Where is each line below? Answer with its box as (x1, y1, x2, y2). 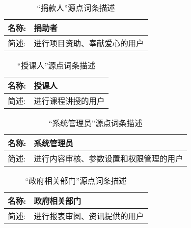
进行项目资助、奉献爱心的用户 (34, 37, 144, 49)
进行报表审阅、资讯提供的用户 (34, 210, 144, 222)
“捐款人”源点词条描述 (37, 2, 115, 13)
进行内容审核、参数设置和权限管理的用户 (34, 153, 184, 164)
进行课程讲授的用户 (34, 95, 105, 106)
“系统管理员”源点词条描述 (49, 117, 143, 129)
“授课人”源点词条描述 (17, 60, 96, 71)
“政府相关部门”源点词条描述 (25, 175, 127, 186)
